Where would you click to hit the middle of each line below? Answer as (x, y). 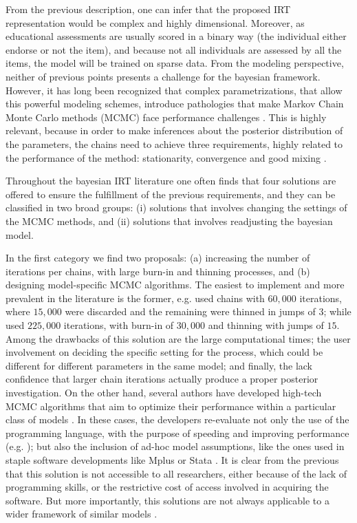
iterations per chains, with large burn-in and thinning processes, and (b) (158, 271)
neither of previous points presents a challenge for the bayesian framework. (163, 76)
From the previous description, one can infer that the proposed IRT (148, 9)
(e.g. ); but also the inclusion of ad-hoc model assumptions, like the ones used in (175, 446)
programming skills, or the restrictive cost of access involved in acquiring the (167, 487)
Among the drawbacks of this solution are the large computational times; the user (178, 338)
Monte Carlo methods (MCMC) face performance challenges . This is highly (166, 117)
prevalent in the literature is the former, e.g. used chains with (135, 298)
